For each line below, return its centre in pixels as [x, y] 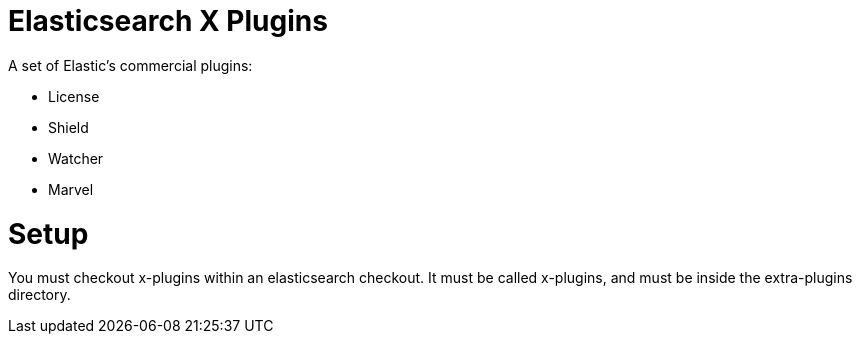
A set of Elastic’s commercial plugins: [130, 65]
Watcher [76, 158]
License [74, 96]
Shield [68, 127]
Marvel [71, 189]
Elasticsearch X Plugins [168, 21]
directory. [39, 295]
